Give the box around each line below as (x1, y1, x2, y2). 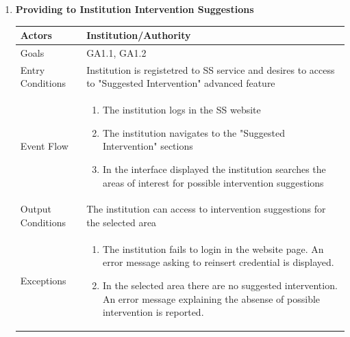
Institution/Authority (86, 28, 191, 42)
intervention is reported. (102, 305, 204, 319)
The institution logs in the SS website (102, 103, 261, 117)
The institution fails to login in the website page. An (102, 241, 324, 256)
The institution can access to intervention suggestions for (86, 202, 326, 216)
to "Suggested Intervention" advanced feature (86, 76, 275, 90)
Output (20, 202, 51, 216)
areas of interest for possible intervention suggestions (102, 175, 324, 189)
